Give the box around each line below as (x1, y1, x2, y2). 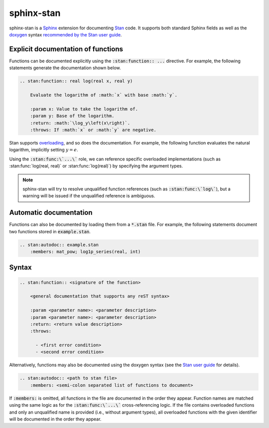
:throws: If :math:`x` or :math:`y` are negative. (30, 127, 156, 133)
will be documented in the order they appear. (9, 416, 102, 422)
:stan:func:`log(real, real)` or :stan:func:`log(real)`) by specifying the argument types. (9, 163, 183, 169)
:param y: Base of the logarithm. (30, 113, 115, 119)
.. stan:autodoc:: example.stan (19, 242, 99, 248)
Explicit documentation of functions (9, 45, 124, 53)
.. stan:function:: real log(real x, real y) (19, 78, 133, 84)
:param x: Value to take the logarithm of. (30, 106, 138, 112)
